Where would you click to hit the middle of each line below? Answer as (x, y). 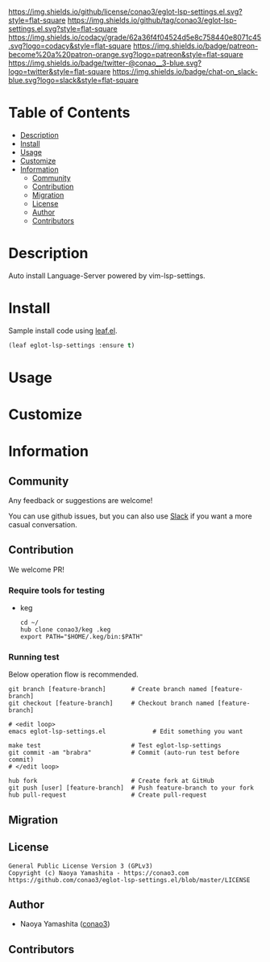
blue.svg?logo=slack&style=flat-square (74, 80)
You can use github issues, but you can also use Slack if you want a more (130, 516)
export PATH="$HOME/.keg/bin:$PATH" (81, 637)
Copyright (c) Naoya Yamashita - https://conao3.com (99, 873)
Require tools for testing (56, 590)
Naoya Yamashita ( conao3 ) (65, 924)
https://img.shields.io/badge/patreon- (195, 46)
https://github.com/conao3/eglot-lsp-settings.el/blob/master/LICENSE (129, 880)
